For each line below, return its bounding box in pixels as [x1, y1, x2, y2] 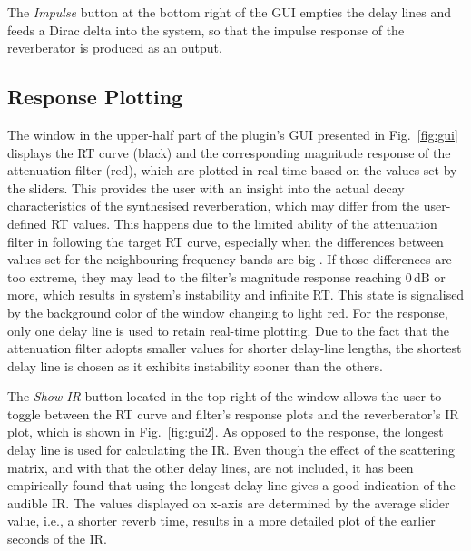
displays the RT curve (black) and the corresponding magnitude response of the [7, 143, 451, 162]
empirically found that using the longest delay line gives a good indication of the [7, 476, 456, 495]
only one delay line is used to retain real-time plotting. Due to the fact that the [7, 320, 449, 339]
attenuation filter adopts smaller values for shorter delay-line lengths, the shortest [7, 339, 462, 358]
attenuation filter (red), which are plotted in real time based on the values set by [7, 161, 457, 180]
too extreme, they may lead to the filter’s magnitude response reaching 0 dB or [7, 267, 446, 286]
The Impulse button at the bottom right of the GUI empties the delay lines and [7, 3, 451, 21]
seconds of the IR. [7, 529, 107, 548]
